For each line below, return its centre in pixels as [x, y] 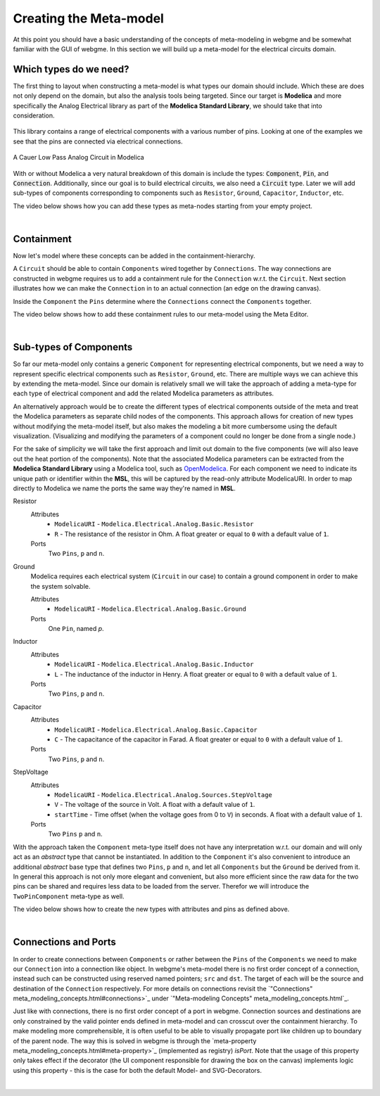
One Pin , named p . [76, 629]
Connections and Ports [64, 942]
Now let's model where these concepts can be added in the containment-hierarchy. [134, 256]
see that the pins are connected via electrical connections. [98, 141]
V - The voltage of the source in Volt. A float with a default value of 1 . [155, 805]
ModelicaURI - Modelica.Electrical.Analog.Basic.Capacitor [156, 729]
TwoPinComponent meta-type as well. [69, 896]
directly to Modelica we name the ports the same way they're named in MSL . [124, 488]
